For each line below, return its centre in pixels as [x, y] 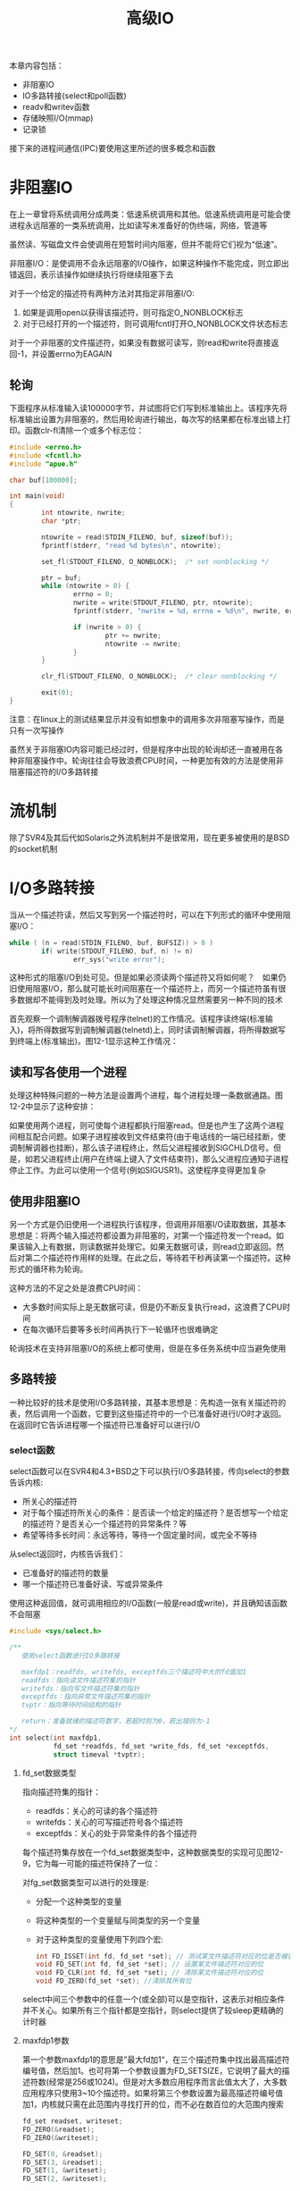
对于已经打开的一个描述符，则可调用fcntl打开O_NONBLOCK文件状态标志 [155, 324]
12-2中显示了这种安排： [53, 1107]
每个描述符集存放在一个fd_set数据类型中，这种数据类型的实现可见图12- [153, 1852]
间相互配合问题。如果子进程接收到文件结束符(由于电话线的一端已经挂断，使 [148, 1137]
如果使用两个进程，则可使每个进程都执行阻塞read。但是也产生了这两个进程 [146, 1125]
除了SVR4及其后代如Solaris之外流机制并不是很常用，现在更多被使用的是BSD [150, 838]
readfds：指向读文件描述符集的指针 [79, 1680]
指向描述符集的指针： [61, 1791]
